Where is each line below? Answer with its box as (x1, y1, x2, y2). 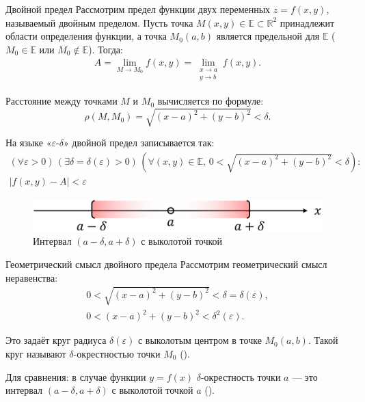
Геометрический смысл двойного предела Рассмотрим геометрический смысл (5, 257, 327, 271)
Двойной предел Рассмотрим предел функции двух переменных (5, 2, 271, 16)
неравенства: (5, 270, 58, 284)
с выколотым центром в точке (137, 333, 262, 347)
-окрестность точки (200, 369, 281, 384)
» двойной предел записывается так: (63, 135, 215, 150)
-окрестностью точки (73, 346, 161, 360)
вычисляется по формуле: (157, 94, 264, 108)
